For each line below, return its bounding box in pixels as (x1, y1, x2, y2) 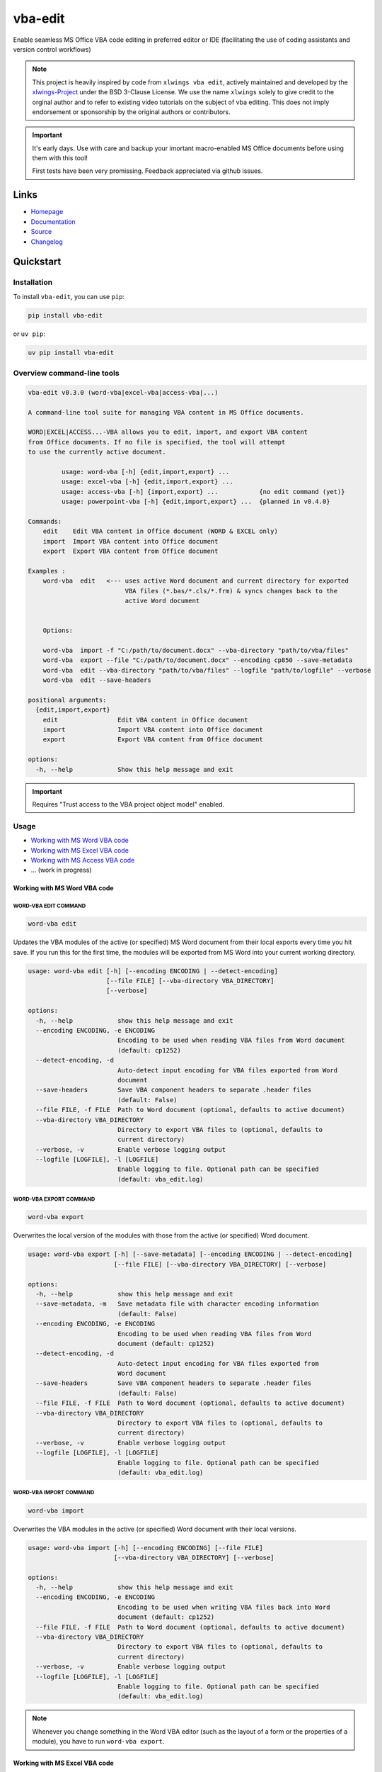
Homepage (30, 208, 64, 216)
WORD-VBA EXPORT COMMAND (13, 1196, 95, 1203)
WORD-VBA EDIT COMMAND (13, 902, 86, 910)
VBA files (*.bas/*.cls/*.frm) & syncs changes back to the (125, 587, 338, 595)
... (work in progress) (30, 865, 92, 875)
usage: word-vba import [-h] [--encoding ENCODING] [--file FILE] (28, 1544, 263, 1552)
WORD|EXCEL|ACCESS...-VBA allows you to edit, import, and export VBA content (28, 428, 308, 436)
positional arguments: (28, 695, 107, 704)
